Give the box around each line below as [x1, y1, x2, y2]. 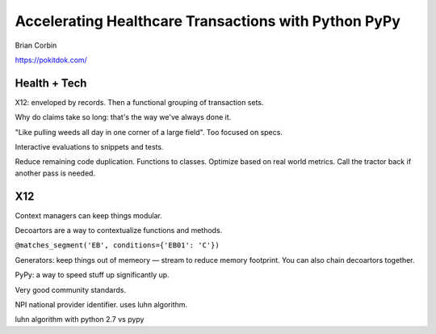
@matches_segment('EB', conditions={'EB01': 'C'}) [15, 241, 220, 250]
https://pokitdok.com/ [15, 55, 88, 65]
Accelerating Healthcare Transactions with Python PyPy [15, 12, 401, 30]
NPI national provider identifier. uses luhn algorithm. [15, 300, 188, 310]
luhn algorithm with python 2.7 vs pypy [15, 315, 145, 324]
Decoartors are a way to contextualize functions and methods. [15, 226, 223, 235]
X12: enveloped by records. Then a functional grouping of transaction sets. [15, 97, 264, 107]
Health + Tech [15, 76, 87, 90]
